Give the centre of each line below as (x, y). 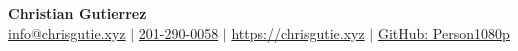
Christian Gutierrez (77, 13)
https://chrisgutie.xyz (298, 32)
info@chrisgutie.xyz (67, 32)
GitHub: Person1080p (443, 32)
